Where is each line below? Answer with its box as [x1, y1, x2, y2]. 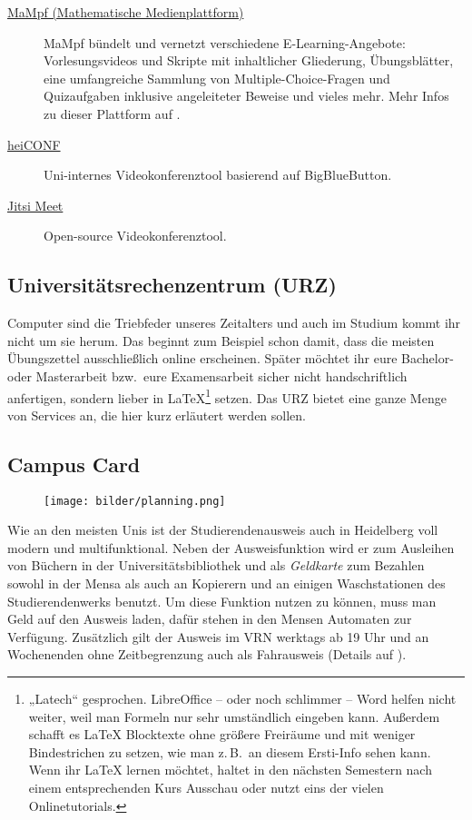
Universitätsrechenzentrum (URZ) [7, 271, 337, 299]
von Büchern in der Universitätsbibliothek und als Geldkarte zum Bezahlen [7, 556, 425, 575]
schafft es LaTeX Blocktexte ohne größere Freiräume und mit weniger [28, 725, 416, 744]
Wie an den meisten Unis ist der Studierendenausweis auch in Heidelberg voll [7, 520, 438, 539]
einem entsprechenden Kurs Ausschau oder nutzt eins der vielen [28, 777, 384, 796]
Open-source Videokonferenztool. [44, 226, 227, 245]
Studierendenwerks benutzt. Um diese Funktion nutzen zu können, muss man [7, 591, 437, 610]
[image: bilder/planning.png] [44, 494, 226, 508]
